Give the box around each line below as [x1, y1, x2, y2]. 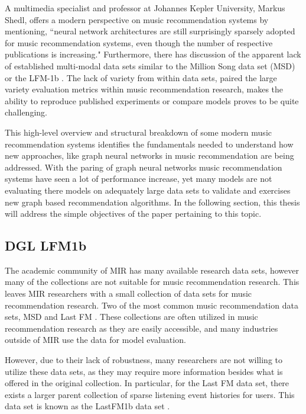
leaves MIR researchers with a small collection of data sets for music [5, 287, 252, 300]
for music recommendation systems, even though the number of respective [5, 36, 273, 49]
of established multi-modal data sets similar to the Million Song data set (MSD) [5, 59, 295, 72]
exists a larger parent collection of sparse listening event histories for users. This [5, 388, 295, 400]
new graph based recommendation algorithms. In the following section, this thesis [5, 195, 300, 208]
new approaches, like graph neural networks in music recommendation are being [5, 149, 294, 162]
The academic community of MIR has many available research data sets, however [5, 264, 299, 276]
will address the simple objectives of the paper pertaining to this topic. [5, 207, 262, 220]
